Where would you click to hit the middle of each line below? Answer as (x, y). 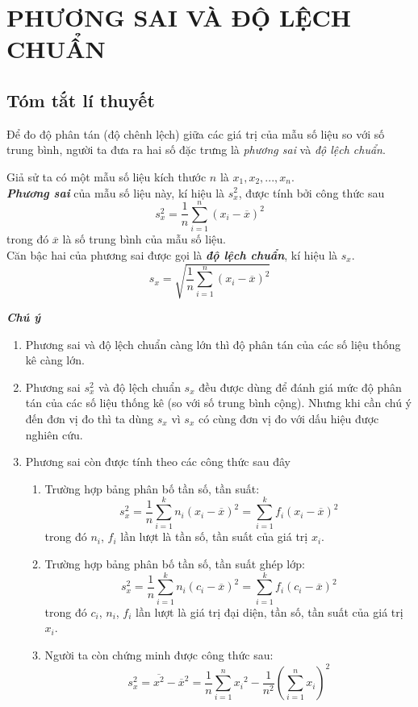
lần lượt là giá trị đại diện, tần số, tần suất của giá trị (270, 611)
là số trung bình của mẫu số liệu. (144, 239)
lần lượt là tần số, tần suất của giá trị (214, 536)
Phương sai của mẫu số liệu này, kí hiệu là (116, 192)
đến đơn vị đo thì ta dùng (90, 418)
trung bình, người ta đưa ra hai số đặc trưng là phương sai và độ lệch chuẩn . (196, 150)
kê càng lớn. (55, 360)
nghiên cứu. (54, 434)
